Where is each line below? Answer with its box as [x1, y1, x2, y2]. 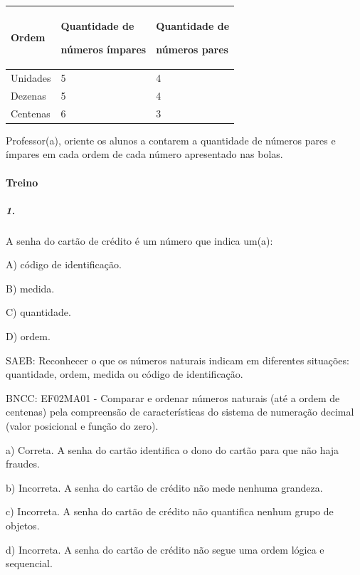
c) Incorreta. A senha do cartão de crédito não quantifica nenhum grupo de [6, 504, 334, 519]
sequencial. [6, 556, 53, 571]
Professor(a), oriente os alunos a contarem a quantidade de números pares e [6, 132, 336, 147]
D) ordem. [6, 329, 51, 344]
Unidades [11, 70, 51, 85]
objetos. [6, 517, 40, 532]
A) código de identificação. [6, 257, 122, 272]
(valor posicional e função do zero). [6, 418, 159, 433]
